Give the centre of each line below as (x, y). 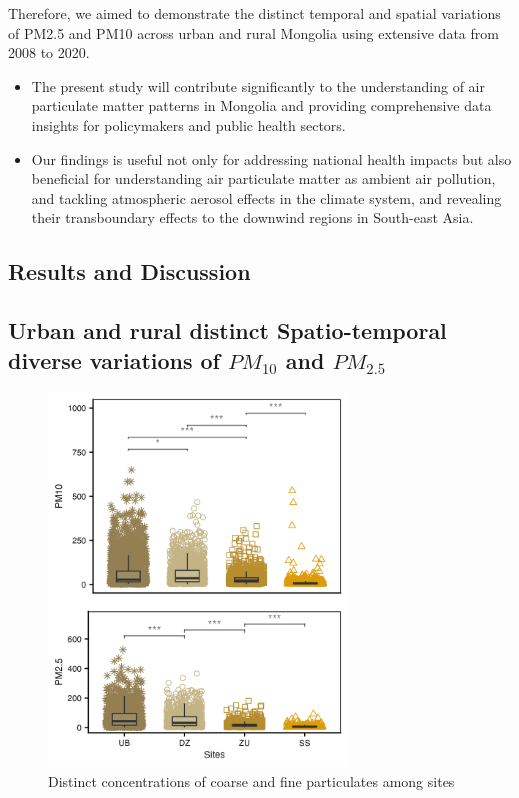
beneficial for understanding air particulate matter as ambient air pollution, (263, 178)
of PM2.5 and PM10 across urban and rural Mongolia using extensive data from (253, 32)
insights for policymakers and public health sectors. (188, 124)
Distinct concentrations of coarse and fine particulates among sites (251, 780)
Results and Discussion (129, 271)
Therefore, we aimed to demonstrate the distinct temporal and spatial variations (254, 13)
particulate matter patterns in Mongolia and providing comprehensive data (261, 105)
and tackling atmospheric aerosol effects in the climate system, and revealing (266, 197)
